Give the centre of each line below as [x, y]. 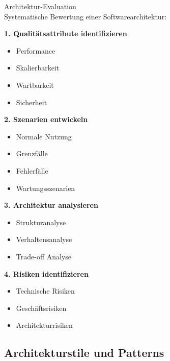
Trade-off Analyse [44, 256]
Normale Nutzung [44, 136]
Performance [36, 50]
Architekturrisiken [44, 325]
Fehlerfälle [32, 170]
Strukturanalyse [41, 222]
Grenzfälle [32, 153]
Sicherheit [32, 102]
